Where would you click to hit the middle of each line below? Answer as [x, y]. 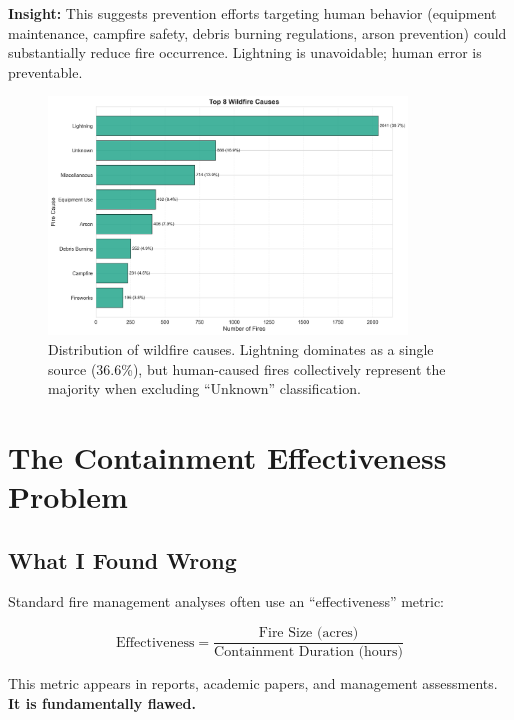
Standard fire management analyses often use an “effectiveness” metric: [226, 601]
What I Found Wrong [122, 559]
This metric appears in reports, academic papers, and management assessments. [253, 683]
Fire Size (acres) [308, 633]
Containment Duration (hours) [309, 652]
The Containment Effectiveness [227, 456]
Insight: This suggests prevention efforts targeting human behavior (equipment [252, 13]
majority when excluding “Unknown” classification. [204, 388]
